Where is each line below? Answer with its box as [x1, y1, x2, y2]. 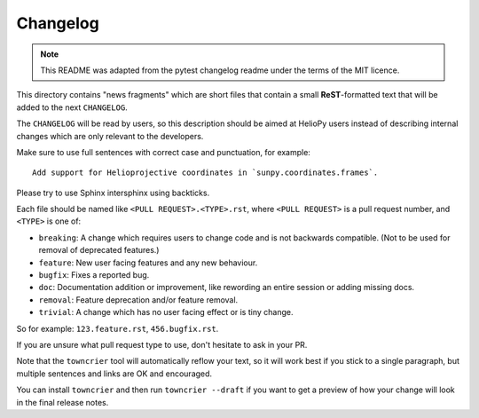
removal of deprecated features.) [38, 245, 160, 256]
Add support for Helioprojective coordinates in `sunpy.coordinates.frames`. [32, 168, 379, 177]
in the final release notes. [16, 397, 109, 407]
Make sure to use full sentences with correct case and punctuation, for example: [16, 146, 310, 157]
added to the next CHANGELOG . [16, 102, 128, 113]
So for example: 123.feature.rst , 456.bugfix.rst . [16, 323, 219, 334]
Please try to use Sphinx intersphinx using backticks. [16, 187, 210, 198]
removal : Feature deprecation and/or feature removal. [38, 294, 239, 305]
